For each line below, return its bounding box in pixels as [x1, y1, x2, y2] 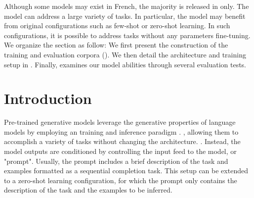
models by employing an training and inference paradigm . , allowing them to [4, 126, 239, 137]
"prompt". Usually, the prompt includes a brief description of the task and [4, 155, 228, 166]
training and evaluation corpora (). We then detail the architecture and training [4, 49, 246, 59]
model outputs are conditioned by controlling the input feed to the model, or [4, 146, 237, 156]
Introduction [4, 88, 92, 108]
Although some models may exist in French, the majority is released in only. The [4, 1, 249, 11]
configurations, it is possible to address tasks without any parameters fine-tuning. [4, 30, 251, 40]
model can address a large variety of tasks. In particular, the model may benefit [4, 10, 246, 21]
